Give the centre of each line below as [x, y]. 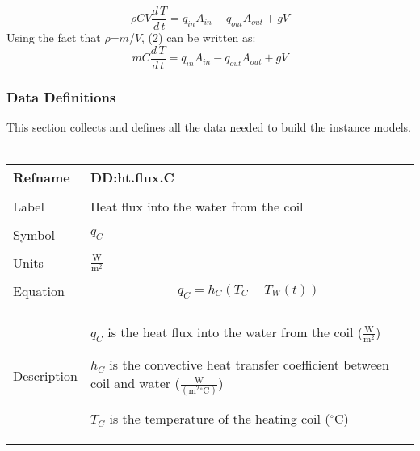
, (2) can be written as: [199, 38]
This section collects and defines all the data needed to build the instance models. [209, 126]
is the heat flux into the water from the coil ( [235, 332]
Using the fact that [54, 38]
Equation [39, 291]
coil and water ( [135, 383]
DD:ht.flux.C [132, 177]
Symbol [34, 235]
